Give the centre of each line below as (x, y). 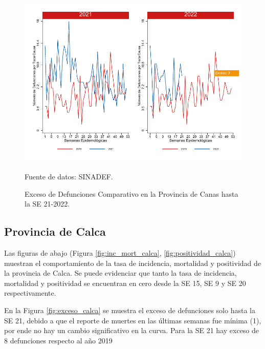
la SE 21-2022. (47, 204)
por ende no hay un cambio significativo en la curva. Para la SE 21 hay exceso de (132, 330)
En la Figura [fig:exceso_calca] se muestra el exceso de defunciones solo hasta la (130, 310)
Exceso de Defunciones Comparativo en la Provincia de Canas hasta (131, 193)
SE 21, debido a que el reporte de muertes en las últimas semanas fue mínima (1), (133, 320)
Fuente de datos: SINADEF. (69, 176)
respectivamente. (30, 293)
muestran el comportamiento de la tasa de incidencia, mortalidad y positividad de (133, 263)
